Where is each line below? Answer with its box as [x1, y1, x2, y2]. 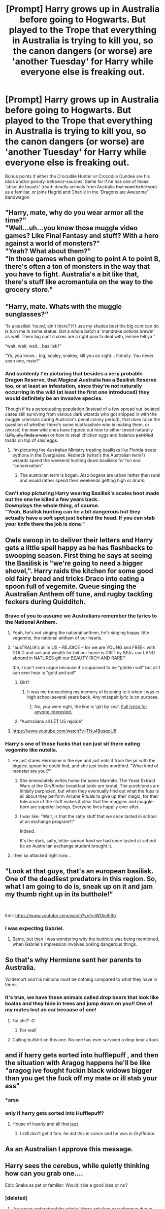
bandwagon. [5, 194, 31, 200]
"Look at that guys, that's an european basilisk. [5, 867, 154, 875]
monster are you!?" [12, 768, 51, 774]
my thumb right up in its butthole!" [5, 890, 113, 898]
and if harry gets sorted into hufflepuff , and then [5, 1051, 159, 1059]
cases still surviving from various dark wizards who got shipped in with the [5, 411, 157, 417]
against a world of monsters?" [5, 239, 100, 248]
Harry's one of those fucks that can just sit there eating [5, 740, 140, 747]
